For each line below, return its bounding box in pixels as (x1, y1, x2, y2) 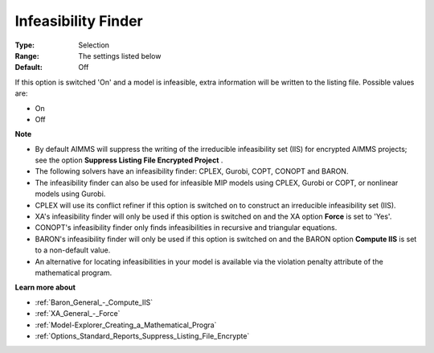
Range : (14, 51, 39, 60)
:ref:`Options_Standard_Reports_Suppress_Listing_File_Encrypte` (35, 330, 250, 341)
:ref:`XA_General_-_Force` (35, 309, 121, 318)
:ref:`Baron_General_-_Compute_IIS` (35, 298, 153, 307)
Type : (14, 40, 35, 50)
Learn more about (14, 282, 76, 293)
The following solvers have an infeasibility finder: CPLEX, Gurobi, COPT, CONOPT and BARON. (35, 166, 349, 176)
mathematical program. (35, 268, 113, 277)
